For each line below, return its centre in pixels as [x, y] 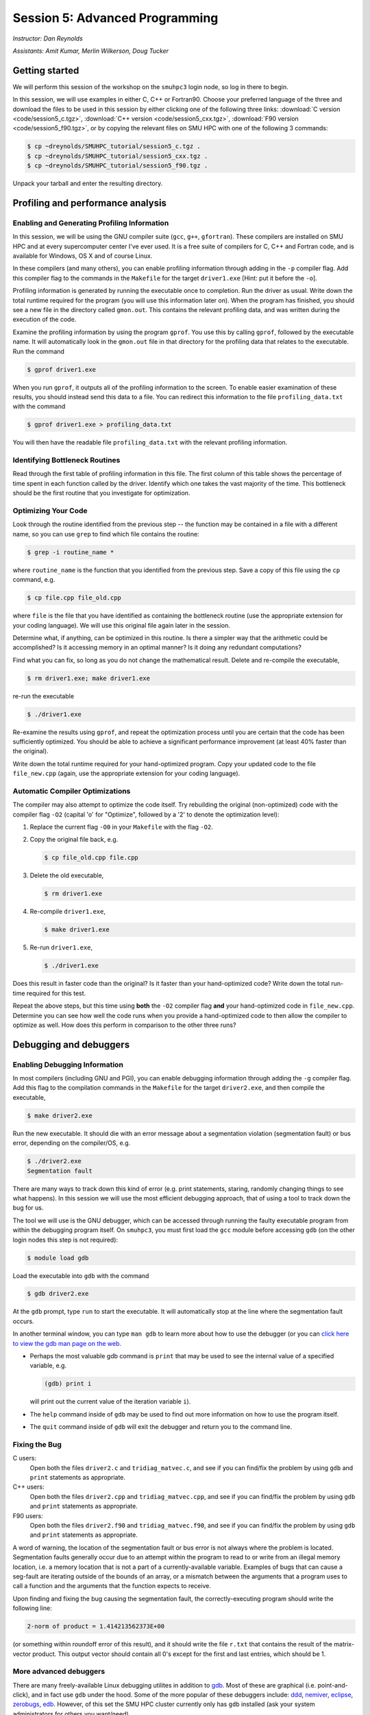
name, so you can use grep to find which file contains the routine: [106, 534]
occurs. [23, 1321]
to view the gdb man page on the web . [67, 1343]
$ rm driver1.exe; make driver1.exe [89, 678]
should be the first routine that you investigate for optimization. [101, 493]
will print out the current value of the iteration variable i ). [110, 1401]
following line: [32, 1608]
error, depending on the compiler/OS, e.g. [71, 1143]
